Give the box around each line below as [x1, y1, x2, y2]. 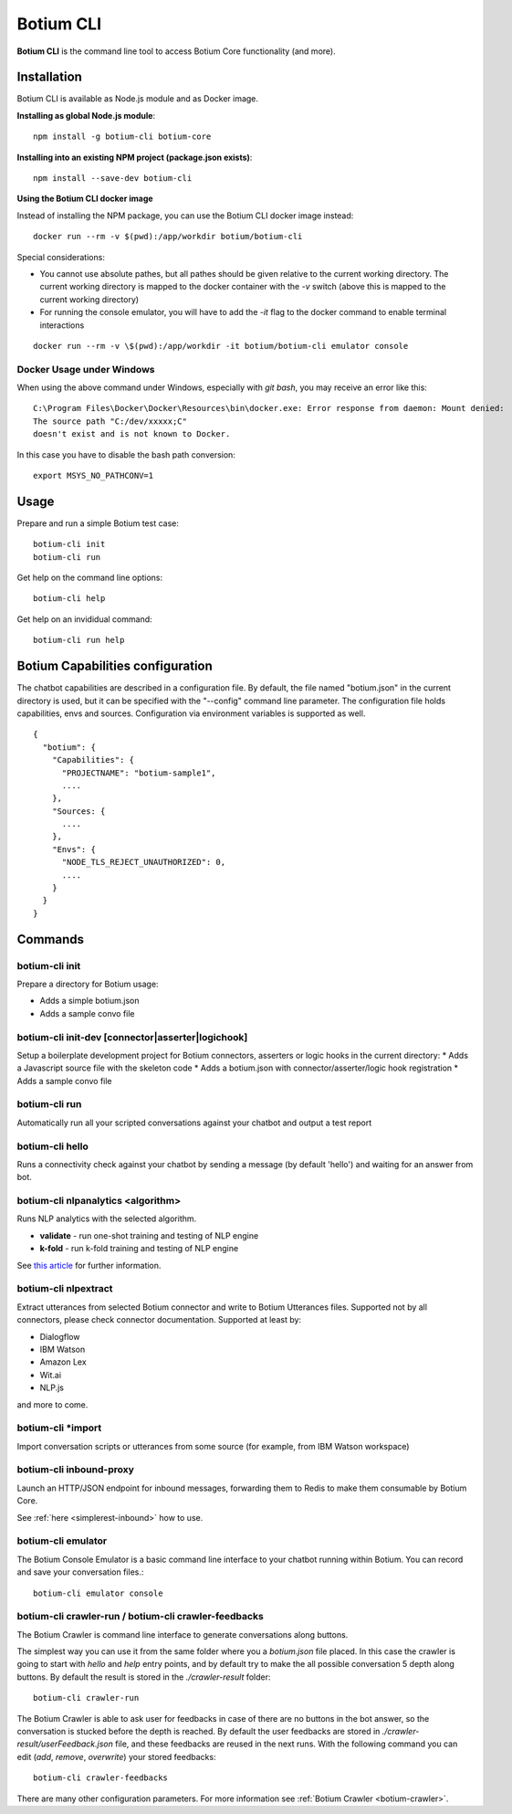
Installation [16, 69, 82, 85]
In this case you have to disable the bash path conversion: [16, 448, 236, 460]
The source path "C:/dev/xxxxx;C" [33, 416, 187, 427]
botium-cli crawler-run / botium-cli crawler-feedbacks [16, 1610, 264, 1623]
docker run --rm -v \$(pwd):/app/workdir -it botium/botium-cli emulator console [33, 341, 409, 351]
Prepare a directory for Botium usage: [16, 978, 159, 989]
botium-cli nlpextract [16, 1282, 113, 1295]
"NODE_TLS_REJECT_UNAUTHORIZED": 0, [61, 857, 226, 868]
